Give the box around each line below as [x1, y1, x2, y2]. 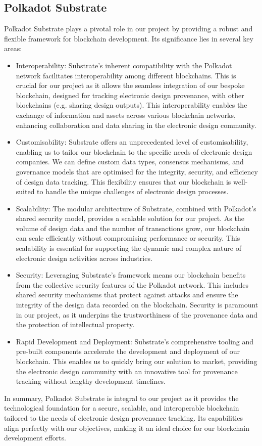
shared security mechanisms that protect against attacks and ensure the [16, 289, 238, 300]
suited [16, 186, 35, 197]
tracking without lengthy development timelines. [16, 376, 166, 386]
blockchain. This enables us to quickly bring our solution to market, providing [16, 356, 257, 367]
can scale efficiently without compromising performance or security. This [16, 233, 240, 243]
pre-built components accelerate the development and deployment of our [16, 346, 240, 356]
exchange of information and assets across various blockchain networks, [16, 109, 236, 120]
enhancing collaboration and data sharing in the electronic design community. [16, 119, 256, 130]
